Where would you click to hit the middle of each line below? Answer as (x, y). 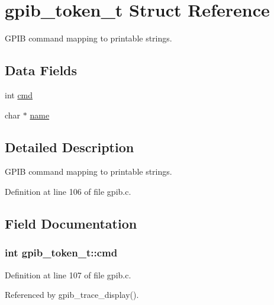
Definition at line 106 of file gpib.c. (68, 191)
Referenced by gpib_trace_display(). (72, 295)
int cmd (19, 94)
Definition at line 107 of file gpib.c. (68, 274)
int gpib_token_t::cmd (61, 253)
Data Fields (41, 70)
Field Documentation (71, 223)
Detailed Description (70, 147)
